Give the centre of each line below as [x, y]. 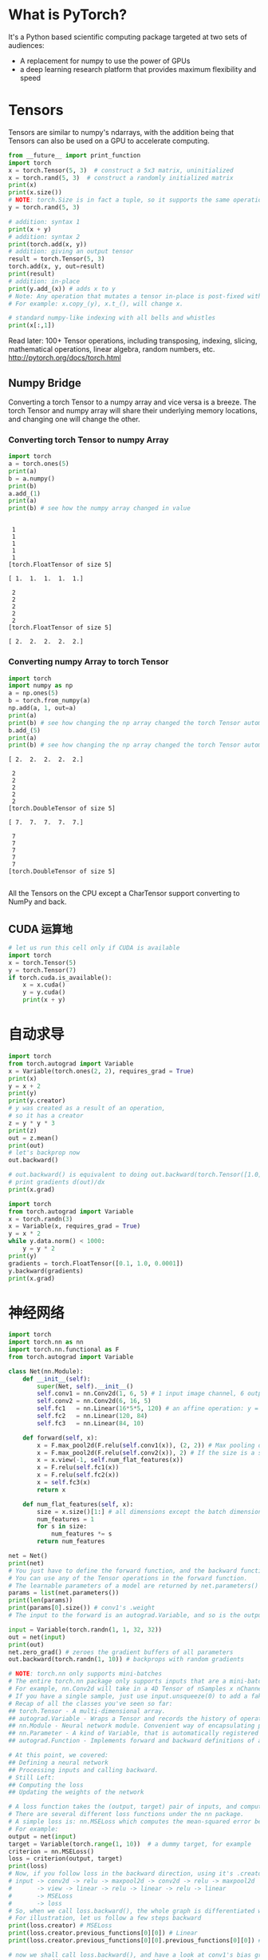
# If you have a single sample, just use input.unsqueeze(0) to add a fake [137, 1696]
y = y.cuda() [44, 993]
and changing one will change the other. [75, 419]
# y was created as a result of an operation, [87, 1109]
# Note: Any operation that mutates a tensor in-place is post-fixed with [135, 296]
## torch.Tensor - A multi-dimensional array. [87, 1711]
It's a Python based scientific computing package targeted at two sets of [128, 37]
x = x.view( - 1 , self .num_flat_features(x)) [110, 1460]
